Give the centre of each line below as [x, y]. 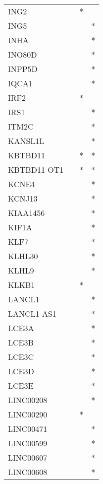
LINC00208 [28, 400]
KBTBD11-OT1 [36, 170]
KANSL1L [26, 141]
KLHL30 [23, 256]
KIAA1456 [26, 213]
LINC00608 [28, 472]
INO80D [23, 54]
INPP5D [23, 69]
